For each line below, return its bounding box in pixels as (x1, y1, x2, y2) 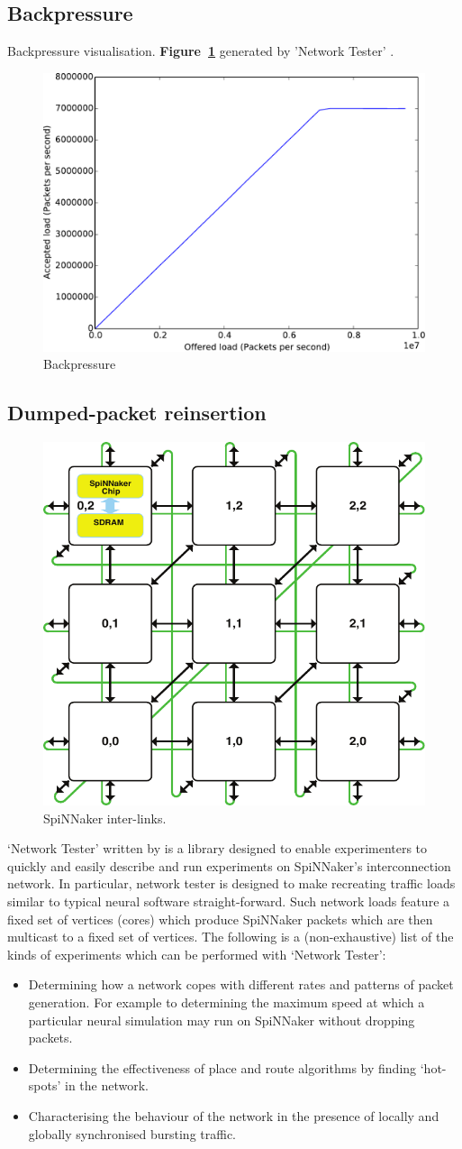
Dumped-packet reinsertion (7, 399, 267, 427)
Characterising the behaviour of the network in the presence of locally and (28, 1106, 439, 1125)
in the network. (65, 1076, 149, 1095)
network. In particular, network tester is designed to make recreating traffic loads (7, 874, 456, 893)
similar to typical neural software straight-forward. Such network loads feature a (7, 892, 450, 910)
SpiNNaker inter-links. (43, 808, 167, 827)
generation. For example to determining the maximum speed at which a (28, 992, 425, 1011)
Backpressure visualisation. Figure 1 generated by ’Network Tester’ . (7, 41, 394, 60)
